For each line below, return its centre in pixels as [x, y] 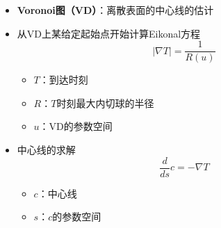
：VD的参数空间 [76, 126]
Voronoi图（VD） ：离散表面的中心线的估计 [115, 10]
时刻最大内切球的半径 [105, 103]
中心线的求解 [46, 150]
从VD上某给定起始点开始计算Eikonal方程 [109, 33]
